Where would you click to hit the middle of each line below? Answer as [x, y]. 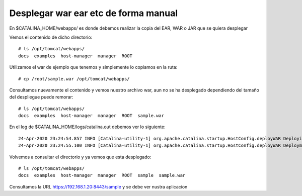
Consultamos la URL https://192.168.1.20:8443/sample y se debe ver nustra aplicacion [98, 186]
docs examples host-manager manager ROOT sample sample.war [102, 175]
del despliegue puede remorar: [41, 97]
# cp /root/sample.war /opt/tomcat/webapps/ [74, 79]
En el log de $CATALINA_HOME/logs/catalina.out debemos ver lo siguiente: [87, 127]
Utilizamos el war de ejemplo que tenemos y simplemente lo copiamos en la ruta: [93, 67]
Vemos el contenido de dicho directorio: [51, 37]
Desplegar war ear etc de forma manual [94, 13]
